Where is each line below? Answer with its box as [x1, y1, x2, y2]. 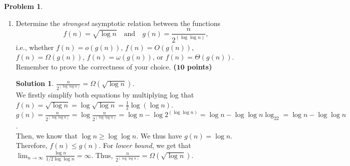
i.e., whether [16, 41, 54, 52]
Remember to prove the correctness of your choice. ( [16, 61, 177, 71]
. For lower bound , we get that [99, 140, 191, 150]
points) [187, 61, 212, 71]
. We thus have [136, 130, 182, 140]
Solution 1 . [16, 78, 54, 88]
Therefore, [16, 140, 48, 150]
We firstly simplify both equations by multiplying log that [16, 89, 194, 99]
